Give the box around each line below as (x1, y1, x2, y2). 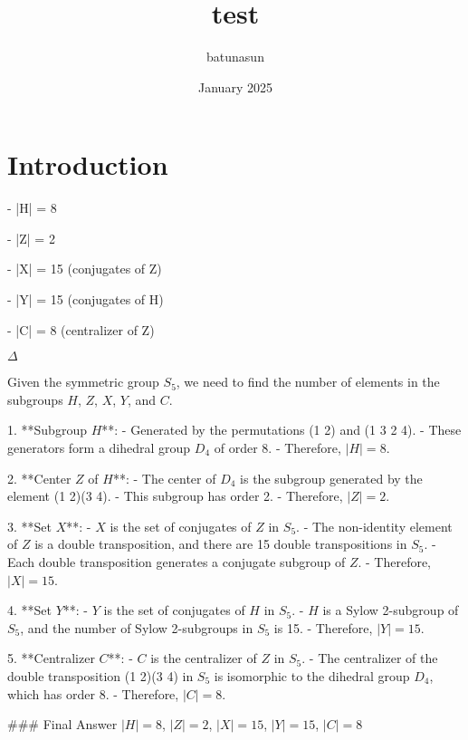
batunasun (206, 47, 264, 66)
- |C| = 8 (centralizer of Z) (7, 320, 155, 339)
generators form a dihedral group (7, 438, 191, 456)
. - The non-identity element (296, 516, 453, 535)
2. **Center (7, 468, 72, 487)
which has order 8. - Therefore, (7, 684, 179, 703)
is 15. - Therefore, (273, 618, 373, 637)
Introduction (7, 146, 168, 183)
